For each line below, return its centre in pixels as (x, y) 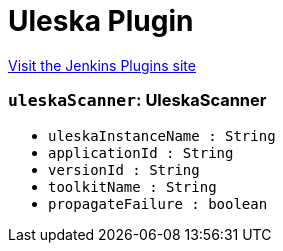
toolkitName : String (132, 186)
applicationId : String (141, 152)
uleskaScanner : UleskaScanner (137, 100)
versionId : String (124, 169)
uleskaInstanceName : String (162, 135)
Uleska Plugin (101, 21)
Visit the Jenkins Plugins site (102, 65)
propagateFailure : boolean (158, 203)
